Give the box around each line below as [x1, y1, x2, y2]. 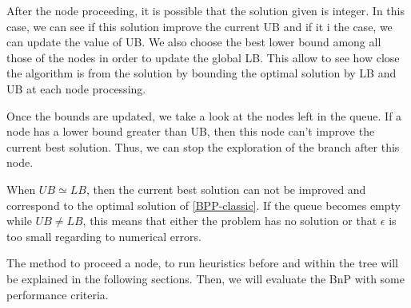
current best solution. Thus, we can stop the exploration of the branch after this [6, 138, 400, 155]
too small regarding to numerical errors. [6, 227, 202, 244]
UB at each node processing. [6, 80, 146, 97]
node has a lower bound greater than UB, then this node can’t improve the [6, 123, 375, 140]
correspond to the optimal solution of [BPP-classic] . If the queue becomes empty [6, 196, 401, 213]
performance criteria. [6, 286, 109, 302]
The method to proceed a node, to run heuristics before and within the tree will [6, 255, 398, 271]
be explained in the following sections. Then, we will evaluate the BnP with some [6, 270, 405, 286]
